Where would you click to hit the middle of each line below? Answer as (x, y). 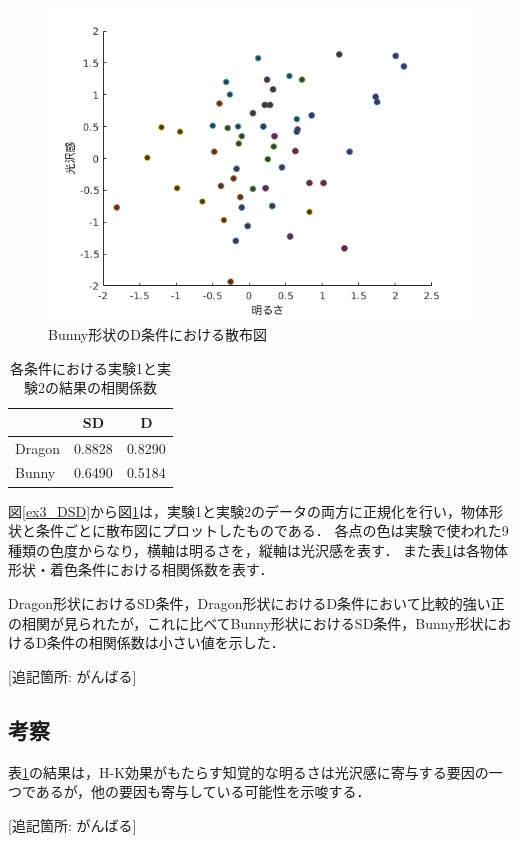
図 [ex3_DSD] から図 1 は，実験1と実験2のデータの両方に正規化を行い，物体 (249, 510)
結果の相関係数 (107, 387)
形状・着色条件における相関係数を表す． (141, 569)
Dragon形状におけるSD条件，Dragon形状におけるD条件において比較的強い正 (256, 602)
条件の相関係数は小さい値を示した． (165, 642)
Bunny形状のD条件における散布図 (157, 334)
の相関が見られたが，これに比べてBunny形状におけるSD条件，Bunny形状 (246, 622)
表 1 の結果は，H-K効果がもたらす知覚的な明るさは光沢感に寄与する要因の (248, 771)
